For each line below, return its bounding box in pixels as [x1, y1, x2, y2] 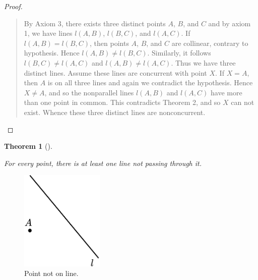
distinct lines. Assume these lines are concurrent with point [24, 67, 207, 78]
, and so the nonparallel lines [44, 87, 134, 97]
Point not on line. [24, 268, 79, 278]
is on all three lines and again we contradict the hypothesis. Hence [47, 77, 253, 88]
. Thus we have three [171, 57, 236, 68]
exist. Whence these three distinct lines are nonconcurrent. [24, 106, 206, 117]
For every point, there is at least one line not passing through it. [4, 157, 202, 168]
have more [210, 87, 242, 97]
